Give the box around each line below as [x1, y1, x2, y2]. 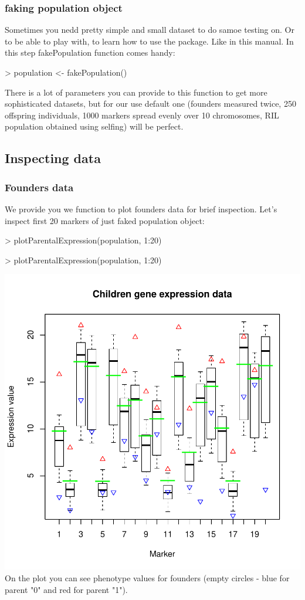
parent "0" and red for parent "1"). [5, 583, 128, 595]
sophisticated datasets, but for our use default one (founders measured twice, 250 [5, 97, 296, 110]
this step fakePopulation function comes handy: [5, 46, 175, 59]
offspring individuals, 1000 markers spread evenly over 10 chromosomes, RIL [5, 109, 279, 121]
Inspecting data [5, 149, 101, 167]
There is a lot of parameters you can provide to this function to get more [5, 86, 267, 98]
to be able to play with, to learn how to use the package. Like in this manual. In [5, 35, 294, 47]
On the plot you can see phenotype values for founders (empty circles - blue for [5, 571, 290, 584]
